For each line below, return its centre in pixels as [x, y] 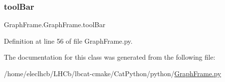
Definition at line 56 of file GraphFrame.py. [68, 41]
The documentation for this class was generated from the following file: [110, 57]
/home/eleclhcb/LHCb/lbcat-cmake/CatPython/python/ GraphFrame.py [112, 73]
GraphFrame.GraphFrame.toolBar [55, 25]
